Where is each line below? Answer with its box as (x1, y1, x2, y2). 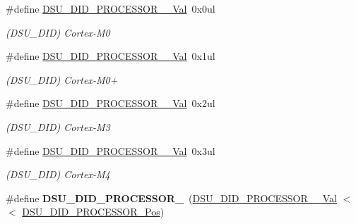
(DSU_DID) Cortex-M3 (6, 119, 110, 134)
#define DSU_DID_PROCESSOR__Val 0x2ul (6, 96, 215, 111)
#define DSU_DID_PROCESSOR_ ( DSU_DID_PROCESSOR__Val (6, 190, 337, 205)
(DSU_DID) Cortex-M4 (6, 167, 110, 182)
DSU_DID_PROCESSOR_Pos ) (22, 204, 165, 219)
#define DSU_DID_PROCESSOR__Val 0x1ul (6, 49, 215, 63)
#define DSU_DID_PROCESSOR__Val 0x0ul (6, 1, 215, 15)
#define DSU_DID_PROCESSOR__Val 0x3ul (6, 143, 215, 158)
